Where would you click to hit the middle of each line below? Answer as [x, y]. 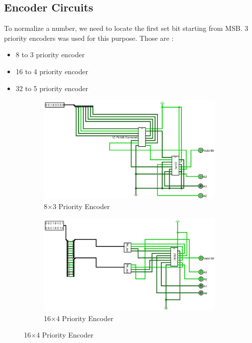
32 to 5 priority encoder [52, 88]
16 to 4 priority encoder [52, 71]
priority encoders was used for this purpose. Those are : [89, 38]
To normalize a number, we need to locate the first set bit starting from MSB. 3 [126, 28]
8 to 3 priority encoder [50, 55]
